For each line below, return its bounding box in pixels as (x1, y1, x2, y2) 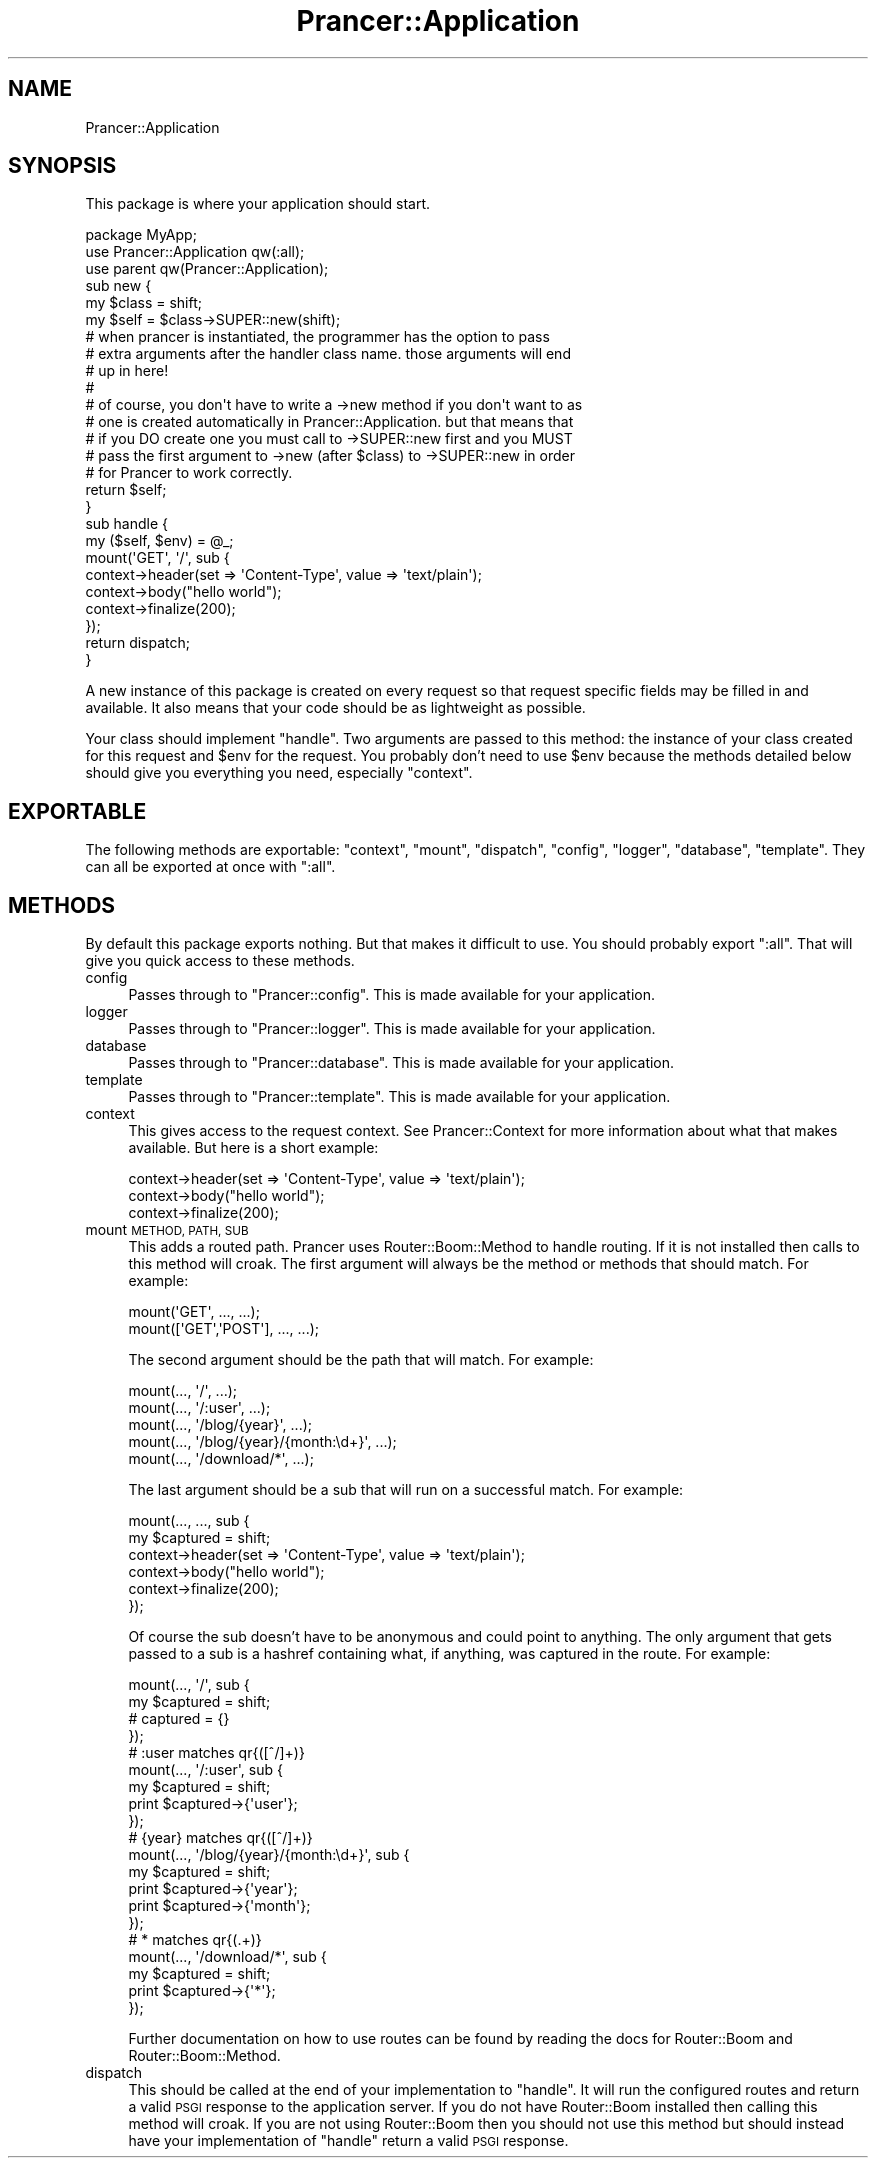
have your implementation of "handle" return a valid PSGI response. (128, 2132, 569, 2150)
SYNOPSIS (8, 153, 117, 179)
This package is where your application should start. (85, 195, 431, 213)
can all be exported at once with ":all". (85, 858, 336, 876)
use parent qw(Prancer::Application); (85, 260, 329, 278)
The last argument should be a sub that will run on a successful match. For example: (128, 1481, 684, 1499)
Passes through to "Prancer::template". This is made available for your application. (128, 1088, 671, 1106)
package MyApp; (85, 226, 197, 244)
